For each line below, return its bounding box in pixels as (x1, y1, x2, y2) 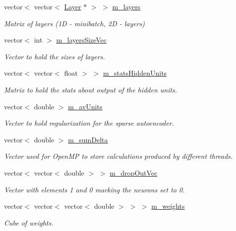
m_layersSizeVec (56, 35, 107, 45)
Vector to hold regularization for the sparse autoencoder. (4, 118, 174, 128)
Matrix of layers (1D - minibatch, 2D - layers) (4, 18, 145, 28)
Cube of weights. (4, 217, 54, 228)
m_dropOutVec (110, 167, 158, 178)
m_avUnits (68, 101, 103, 111)
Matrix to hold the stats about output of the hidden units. (4, 84, 177, 94)
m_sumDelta (68, 134, 108, 144)
